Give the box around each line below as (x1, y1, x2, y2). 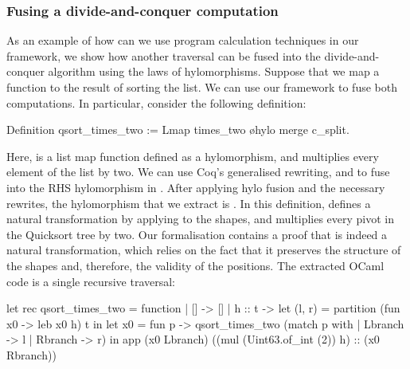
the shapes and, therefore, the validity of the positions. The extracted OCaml (6, 257, 385, 273)
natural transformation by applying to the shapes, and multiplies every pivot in (6, 210, 395, 227)
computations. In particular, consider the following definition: (6, 94, 307, 111)
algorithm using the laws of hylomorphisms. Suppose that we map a (48, 63, 380, 80)
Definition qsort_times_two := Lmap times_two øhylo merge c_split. (6, 121, 349, 138)
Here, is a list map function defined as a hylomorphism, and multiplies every (6, 147, 379, 164)
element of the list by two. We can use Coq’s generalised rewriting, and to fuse (6, 163, 390, 180)
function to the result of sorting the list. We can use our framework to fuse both (6, 79, 397, 95)
